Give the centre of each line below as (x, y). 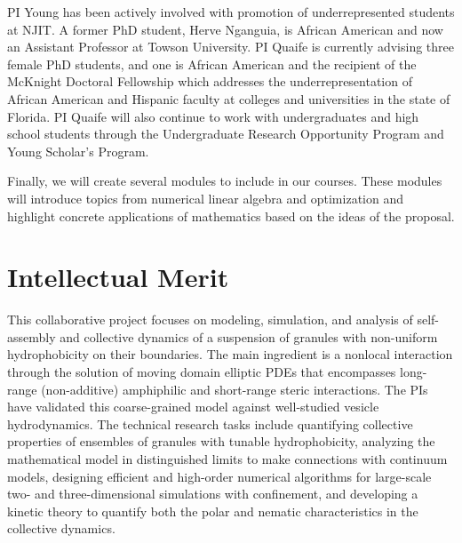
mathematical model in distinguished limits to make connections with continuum (227, 459)
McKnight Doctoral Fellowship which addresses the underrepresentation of (210, 81)
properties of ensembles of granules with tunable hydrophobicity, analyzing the (221, 441)
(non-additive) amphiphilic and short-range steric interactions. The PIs (235, 389)
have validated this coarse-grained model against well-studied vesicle (193, 407)
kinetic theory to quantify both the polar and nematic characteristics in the (213, 511)
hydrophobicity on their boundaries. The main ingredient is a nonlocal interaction (230, 354)
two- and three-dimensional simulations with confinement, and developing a (213, 494)
